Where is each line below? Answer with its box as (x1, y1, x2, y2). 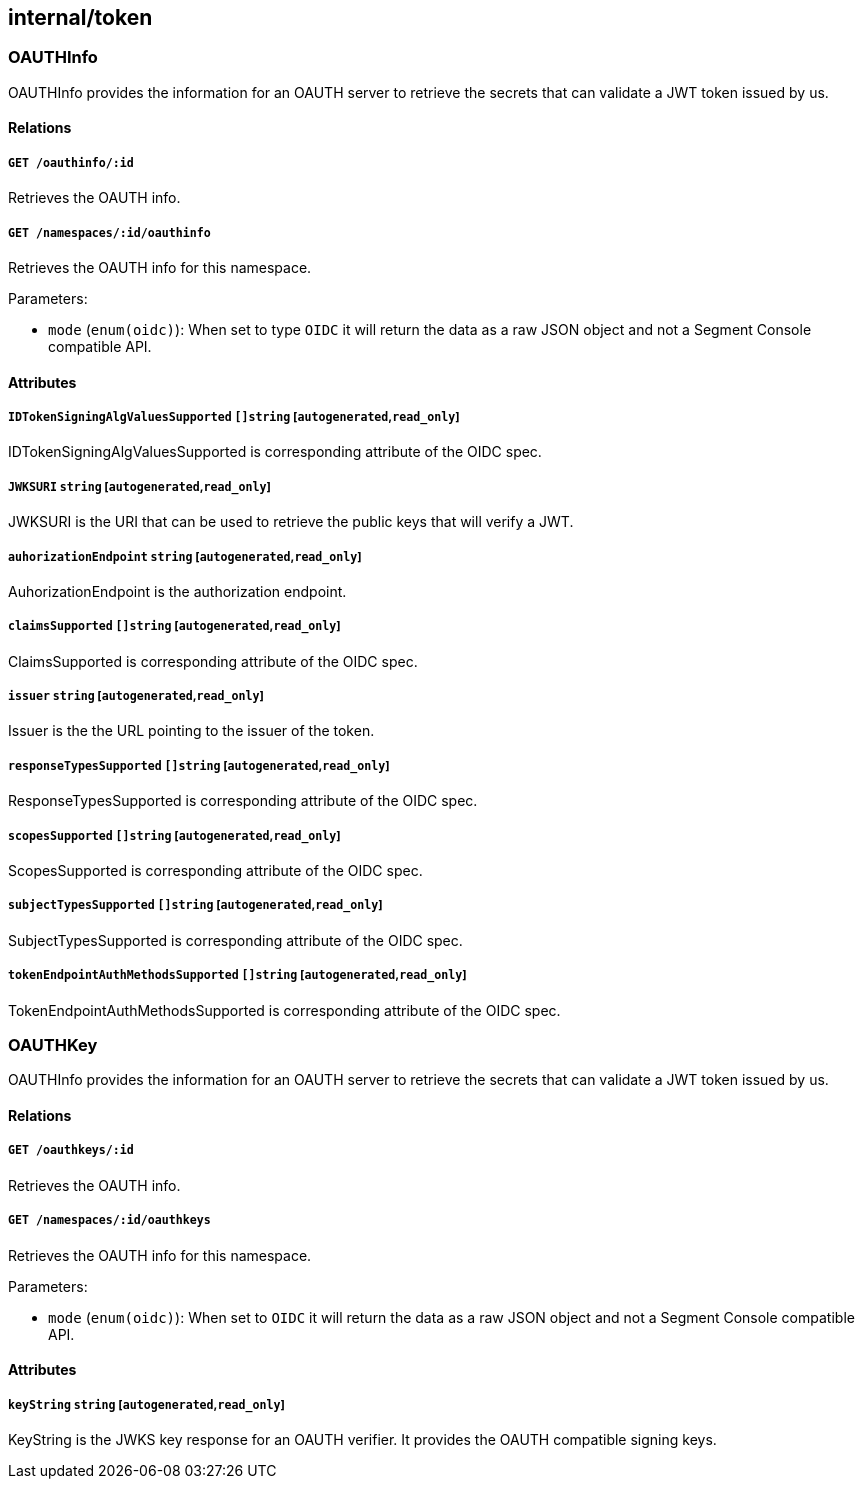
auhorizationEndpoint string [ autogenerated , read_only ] (8, 549, 362, 564)
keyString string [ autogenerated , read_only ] (8, 1397, 285, 1412)
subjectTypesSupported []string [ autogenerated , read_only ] (8, 898, 383, 913)
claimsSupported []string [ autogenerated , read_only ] (8, 619, 341, 634)
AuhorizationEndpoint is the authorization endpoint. (8, 582, 347, 600)
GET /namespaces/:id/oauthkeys (8, 1213, 211, 1228)
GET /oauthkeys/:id (8, 1143, 134, 1158)
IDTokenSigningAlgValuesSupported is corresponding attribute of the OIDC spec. (8, 443, 542, 461)
